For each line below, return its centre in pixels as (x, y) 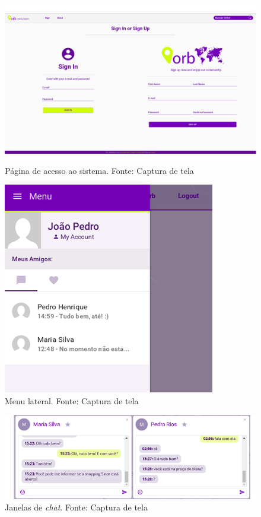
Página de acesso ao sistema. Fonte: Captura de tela (99, 170)
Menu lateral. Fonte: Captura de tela (72, 400)
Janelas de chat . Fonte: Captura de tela (76, 507)
